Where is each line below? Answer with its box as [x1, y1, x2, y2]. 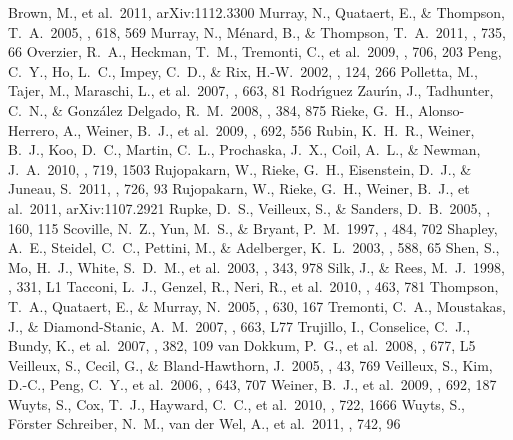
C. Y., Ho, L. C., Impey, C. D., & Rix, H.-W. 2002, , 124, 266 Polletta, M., [8, 60, 478, 81]
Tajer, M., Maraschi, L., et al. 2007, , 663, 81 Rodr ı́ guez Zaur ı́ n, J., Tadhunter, [8, 80, 494, 101]
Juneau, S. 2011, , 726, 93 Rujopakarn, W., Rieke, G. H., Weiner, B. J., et [8, 178, 470, 199]
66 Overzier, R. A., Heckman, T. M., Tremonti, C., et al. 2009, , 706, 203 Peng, [8, 41, 502, 62]
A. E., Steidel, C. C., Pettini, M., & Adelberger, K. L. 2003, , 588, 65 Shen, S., [8, 237, 500, 258]
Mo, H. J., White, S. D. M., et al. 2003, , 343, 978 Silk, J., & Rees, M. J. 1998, [8, 256, 505, 277]
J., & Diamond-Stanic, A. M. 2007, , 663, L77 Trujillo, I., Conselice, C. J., [8, 315, 471, 336]
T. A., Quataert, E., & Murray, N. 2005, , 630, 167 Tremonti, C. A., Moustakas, [8, 295, 506, 316]
